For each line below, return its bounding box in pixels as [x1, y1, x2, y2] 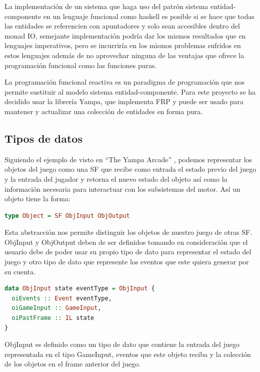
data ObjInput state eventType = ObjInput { [4, 285, 155, 292]
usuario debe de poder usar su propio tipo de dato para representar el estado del [4, 246, 251, 257]
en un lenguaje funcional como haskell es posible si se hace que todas [43, 11, 254, 21]
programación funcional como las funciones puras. [4, 60, 157, 70]
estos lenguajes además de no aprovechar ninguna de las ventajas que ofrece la [4, 50, 244, 60]
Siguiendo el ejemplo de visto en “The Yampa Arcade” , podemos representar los [4, 154, 252, 164]
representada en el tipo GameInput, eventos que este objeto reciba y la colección [4, 348, 251, 359]
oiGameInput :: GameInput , [11, 304, 101, 312]
